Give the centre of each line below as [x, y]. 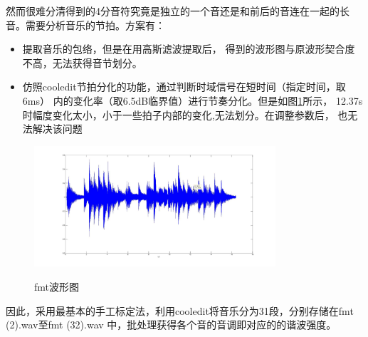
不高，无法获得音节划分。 [82, 62]
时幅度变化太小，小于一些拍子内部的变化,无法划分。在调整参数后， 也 [185, 114]
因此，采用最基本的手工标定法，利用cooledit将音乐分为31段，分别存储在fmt [180, 310]
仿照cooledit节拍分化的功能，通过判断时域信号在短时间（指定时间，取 [184, 87]
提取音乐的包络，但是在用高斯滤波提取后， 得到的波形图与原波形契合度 [189, 49]
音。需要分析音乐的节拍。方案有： [85, 25]
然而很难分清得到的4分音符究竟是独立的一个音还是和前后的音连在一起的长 [178, 11]
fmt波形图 [57, 286]
